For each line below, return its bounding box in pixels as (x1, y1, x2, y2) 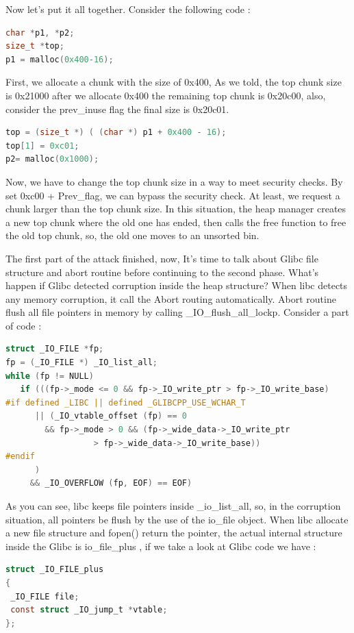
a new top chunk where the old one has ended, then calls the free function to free (5, 214, 346, 229)
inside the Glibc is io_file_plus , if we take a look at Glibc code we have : (5, 538, 316, 553)
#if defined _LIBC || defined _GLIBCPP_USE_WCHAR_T (5, 397, 246, 408)
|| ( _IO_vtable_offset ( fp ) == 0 (34, 411, 187, 421)
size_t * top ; (5, 41, 64, 51)
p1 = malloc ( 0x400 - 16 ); (5, 54, 114, 64)
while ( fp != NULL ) (5, 371, 94, 381)
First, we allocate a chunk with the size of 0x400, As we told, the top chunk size (5, 75, 342, 89)
